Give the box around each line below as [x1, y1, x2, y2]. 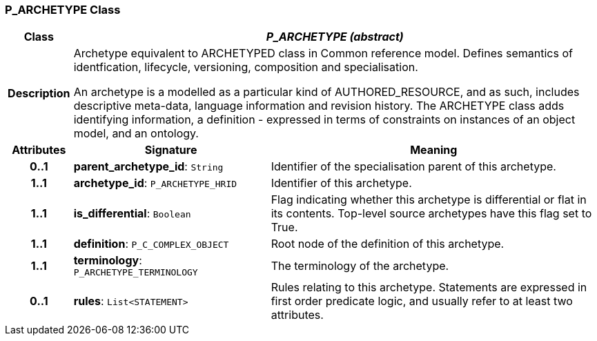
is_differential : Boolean [73, 206, 191, 221]
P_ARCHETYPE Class [5, 3, 121, 17]
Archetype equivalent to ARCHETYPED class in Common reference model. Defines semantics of [73, 46, 573, 61]
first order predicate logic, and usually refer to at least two [271, 294, 573, 309]
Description [8, 86, 70, 101]
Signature [144, 143, 197, 157]
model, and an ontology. [73, 126, 199, 141]
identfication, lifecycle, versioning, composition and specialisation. [73, 60, 418, 75]
